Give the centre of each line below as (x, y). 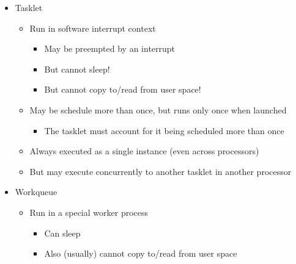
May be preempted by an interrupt (110, 48)
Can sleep (62, 233)
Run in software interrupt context (93, 28)
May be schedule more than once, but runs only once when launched (158, 109)
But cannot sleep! (77, 69)
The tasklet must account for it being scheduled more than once (164, 130)
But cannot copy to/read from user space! (123, 89)
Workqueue (36, 192)
